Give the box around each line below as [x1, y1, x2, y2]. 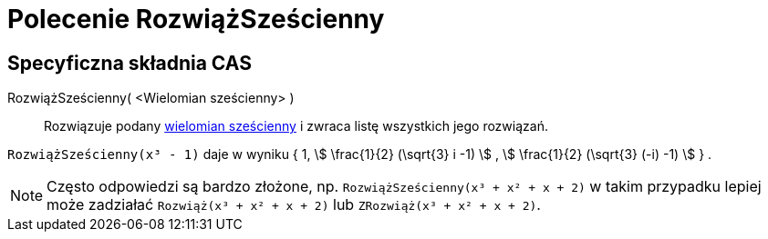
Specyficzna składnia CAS [7, 51, 252, 75]
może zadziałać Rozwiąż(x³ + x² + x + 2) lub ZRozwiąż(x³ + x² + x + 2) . [47, 195, 541, 214]
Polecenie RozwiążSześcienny [7, 4, 385, 35]
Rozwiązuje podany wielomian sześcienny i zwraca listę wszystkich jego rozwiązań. [44, 118, 548, 134]
